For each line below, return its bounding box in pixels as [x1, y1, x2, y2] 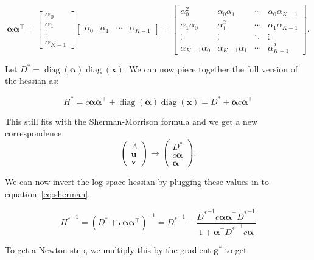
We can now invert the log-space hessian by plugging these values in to [5, 175, 269, 188]
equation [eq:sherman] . [5, 187, 91, 200]
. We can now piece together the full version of [124, 62, 298, 75]
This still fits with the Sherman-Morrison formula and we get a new [5, 114, 258, 127]
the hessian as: [5, 74, 59, 87]
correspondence [5, 127, 62, 139]
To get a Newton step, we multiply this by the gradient [5, 244, 211, 256]
